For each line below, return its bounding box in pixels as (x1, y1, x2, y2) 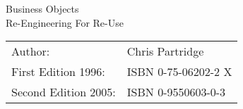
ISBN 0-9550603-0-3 (126, 84, 226, 101)
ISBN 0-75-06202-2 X (126, 63, 232, 80)
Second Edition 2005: (11, 84, 116, 101)
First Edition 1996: (11, 63, 105, 80)
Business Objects (6, 1, 79, 15)
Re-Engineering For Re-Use (6, 15, 124, 30)
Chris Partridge (126, 43, 204, 60)
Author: (11, 43, 50, 60)
